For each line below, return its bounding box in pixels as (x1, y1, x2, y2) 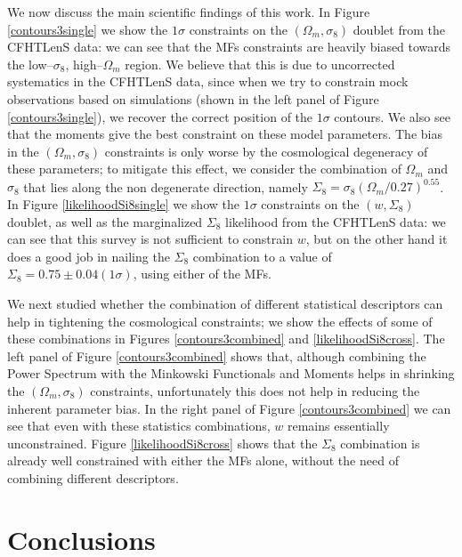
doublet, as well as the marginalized (7, 212, 203, 230)
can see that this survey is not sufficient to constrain (7, 230, 293, 248)
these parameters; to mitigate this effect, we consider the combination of (7, 159, 401, 178)
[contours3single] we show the (7, 20, 168, 38)
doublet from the (353, 20, 445, 38)
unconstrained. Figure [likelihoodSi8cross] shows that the (7, 433, 318, 452)
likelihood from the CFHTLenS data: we (225, 212, 446, 230)
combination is (340, 433, 420, 452)
